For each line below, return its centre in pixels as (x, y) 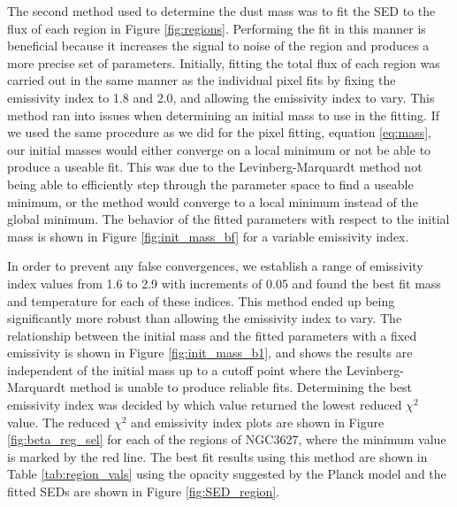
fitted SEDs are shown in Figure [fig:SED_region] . (144, 492)
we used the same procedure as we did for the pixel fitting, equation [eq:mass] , (219, 132)
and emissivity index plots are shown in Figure (258, 422)
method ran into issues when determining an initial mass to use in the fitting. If (223, 115)
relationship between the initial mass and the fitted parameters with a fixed (212, 335)
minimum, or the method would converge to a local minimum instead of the (213, 201)
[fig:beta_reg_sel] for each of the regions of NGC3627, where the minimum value (227, 439)
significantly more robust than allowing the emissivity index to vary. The (205, 318)
